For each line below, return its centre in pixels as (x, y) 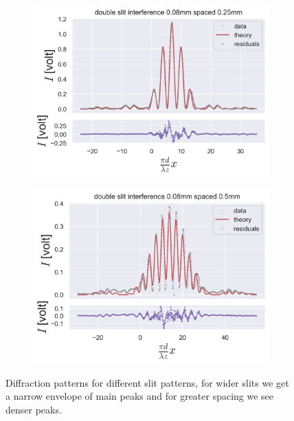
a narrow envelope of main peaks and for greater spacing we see (140, 396)
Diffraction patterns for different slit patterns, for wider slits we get (147, 382)
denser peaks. (34, 409)
